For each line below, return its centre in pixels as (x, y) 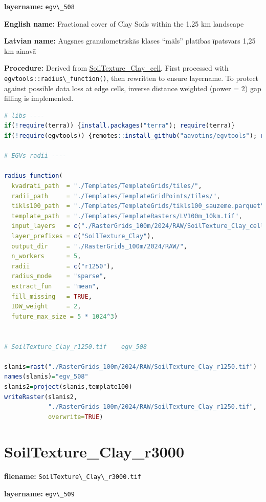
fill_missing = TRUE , (52, 296)
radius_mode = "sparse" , (59, 276)
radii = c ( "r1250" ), (63, 266)
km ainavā (20, 50)
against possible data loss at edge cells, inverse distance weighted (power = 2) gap (133, 88)
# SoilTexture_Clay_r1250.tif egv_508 (76, 347)
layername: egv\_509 (39, 494)
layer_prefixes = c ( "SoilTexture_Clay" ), (83, 236)
